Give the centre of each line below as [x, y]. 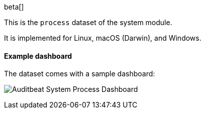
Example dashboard [38, 56]
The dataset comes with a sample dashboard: [80, 74]
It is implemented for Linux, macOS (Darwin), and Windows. [103, 38]
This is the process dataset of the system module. [88, 22]
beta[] [14, 7]
